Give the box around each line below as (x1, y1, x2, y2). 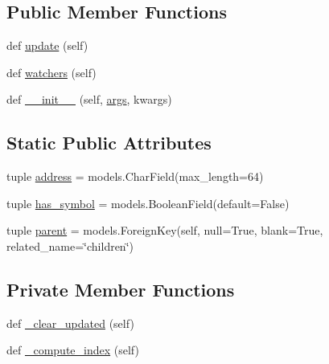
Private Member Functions (6, 276, 235, 301)
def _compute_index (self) (6, 342, 139, 358)
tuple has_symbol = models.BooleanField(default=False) (6, 194, 290, 211)
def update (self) (6, 37, 88, 54)
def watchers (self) (6, 63, 97, 80)
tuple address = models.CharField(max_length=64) (6, 168, 264, 185)
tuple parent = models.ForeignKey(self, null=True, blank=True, (6, 222, 323, 239)
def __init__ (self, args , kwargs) (6, 91, 172, 108)
